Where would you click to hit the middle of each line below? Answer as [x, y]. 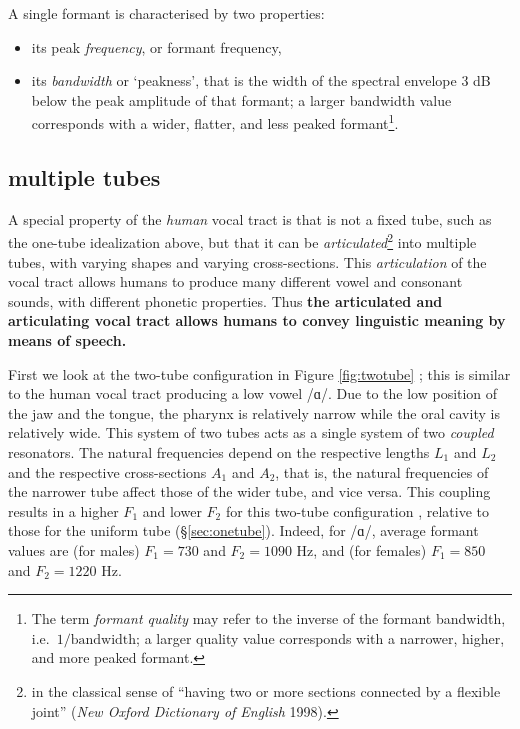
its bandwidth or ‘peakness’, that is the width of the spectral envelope [244, 80]
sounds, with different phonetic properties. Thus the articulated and [225, 300]
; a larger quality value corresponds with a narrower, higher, [320, 637]
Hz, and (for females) [361, 549]
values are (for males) [74, 549]
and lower [172, 510]
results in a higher [63, 510]
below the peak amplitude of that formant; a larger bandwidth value [241, 99]
